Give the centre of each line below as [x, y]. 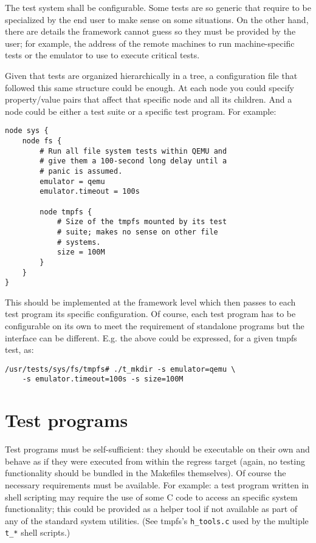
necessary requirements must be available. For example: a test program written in [157, 485]
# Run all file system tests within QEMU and [133, 151]
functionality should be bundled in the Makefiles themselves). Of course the [146, 473]
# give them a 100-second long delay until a [133, 161]
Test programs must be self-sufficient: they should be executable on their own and [157, 449]
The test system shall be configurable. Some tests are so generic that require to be [158, 7]
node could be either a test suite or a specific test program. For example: [141, 111]
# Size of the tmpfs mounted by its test [142, 222]
